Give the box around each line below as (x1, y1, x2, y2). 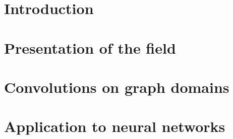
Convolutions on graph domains (4, 76, 229, 97)
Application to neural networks (4, 116, 225, 136)
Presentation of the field (4, 37, 176, 58)
